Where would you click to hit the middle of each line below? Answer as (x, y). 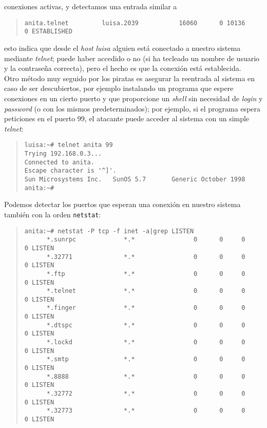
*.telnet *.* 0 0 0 (146, 291)
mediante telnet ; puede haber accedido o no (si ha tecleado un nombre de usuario (132, 58)
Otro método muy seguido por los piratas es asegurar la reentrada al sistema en (130, 78)
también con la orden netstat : (53, 214)
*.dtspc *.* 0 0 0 (146, 325)
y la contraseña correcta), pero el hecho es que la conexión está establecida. (123, 68)
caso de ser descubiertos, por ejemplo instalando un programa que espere (119, 88)
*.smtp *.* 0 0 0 (146, 359)
